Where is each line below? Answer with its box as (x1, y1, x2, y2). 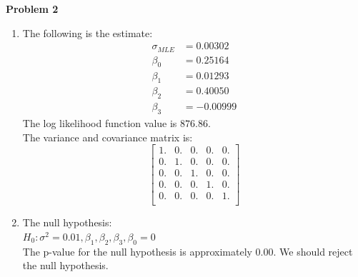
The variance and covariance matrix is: (22, 129, 193, 144)
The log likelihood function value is (22, 115, 177, 130)
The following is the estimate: (22, 25, 153, 40)
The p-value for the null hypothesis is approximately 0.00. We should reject (22, 243, 353, 258)
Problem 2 (6, 1, 59, 16)
